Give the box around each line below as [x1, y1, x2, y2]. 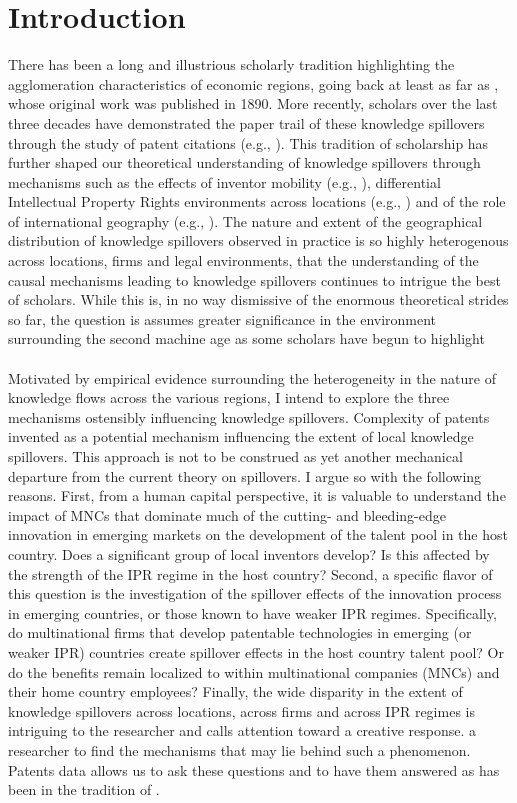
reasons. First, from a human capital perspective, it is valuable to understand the [8, 485, 506, 506]
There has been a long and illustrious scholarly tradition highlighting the [8, 54, 455, 75]
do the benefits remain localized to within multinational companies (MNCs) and [8, 661, 500, 682]
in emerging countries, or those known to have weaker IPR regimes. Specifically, [8, 602, 497, 623]
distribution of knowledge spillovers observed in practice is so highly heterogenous [8, 230, 509, 251]
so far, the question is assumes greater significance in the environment [8, 308, 437, 329]
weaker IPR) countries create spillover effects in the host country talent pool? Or [8, 641, 504, 662]
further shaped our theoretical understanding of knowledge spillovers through [8, 152, 481, 173]
